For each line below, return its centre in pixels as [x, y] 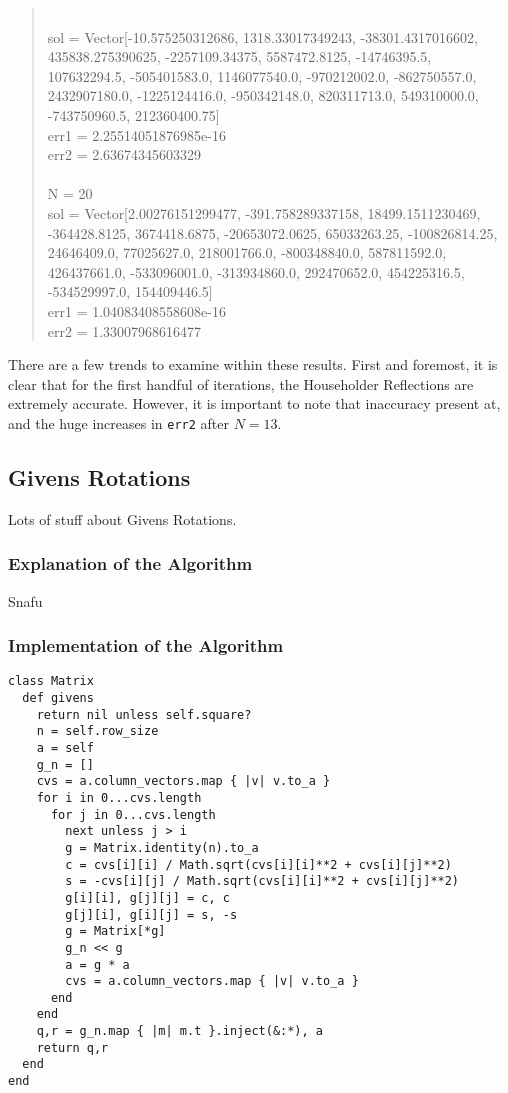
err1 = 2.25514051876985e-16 [136, 134]
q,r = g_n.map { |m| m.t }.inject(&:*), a [179, 1031]
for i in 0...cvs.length [119, 797]
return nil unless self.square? [144, 714]
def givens [58, 698]
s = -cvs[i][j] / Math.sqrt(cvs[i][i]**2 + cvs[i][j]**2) [262, 881]
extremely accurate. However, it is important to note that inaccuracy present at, [254, 403]
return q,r [72, 1047]
